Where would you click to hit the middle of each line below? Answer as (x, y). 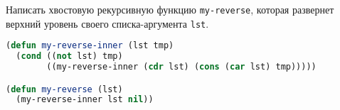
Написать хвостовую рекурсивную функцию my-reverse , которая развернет (170, 9)
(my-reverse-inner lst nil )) (85, 100)
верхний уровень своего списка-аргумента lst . (107, 23)
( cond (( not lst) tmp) (69, 56)
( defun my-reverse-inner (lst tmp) (90, 46)
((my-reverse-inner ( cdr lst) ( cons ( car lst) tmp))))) (181, 67)
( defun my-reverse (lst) (64, 89)
